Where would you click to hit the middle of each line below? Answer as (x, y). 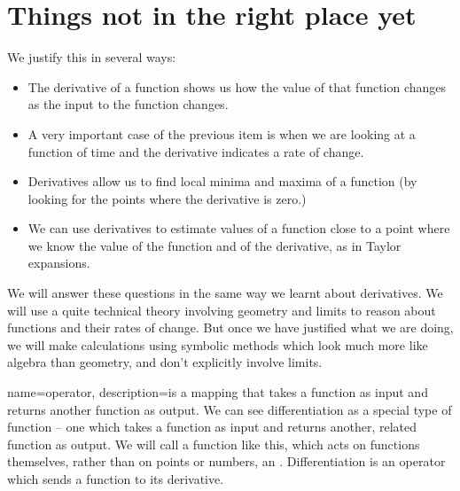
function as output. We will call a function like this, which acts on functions (214, 444)
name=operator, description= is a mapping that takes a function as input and (218, 392)
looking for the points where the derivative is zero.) (167, 198)
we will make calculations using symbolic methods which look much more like (218, 344)
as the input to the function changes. (128, 104)
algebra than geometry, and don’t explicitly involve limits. (165, 362)
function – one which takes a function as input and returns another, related (212, 427)
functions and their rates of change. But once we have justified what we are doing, (230, 327)
